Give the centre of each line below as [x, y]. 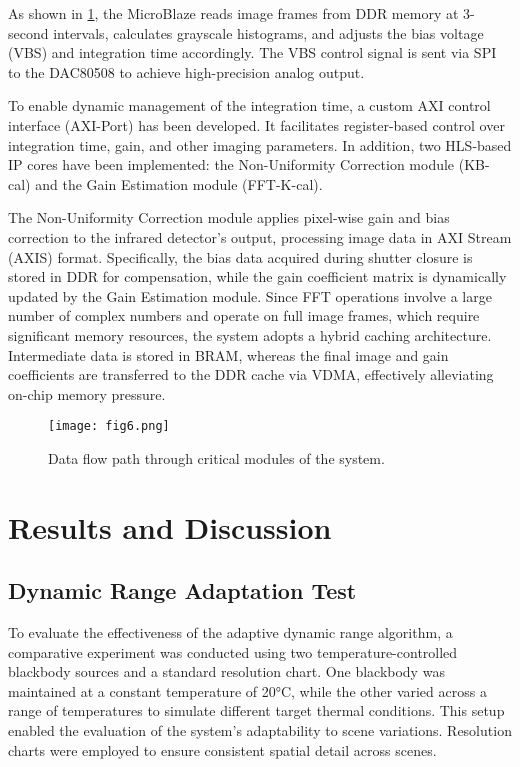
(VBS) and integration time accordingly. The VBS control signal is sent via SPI [252, 52]
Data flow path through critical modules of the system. [216, 457]
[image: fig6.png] [109, 426]
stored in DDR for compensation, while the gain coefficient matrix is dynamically [257, 276]
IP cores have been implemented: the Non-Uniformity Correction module [231, 164]
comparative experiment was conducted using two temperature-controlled [233, 651]
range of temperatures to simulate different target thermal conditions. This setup [256, 710]
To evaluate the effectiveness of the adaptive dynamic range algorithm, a [230, 632]
